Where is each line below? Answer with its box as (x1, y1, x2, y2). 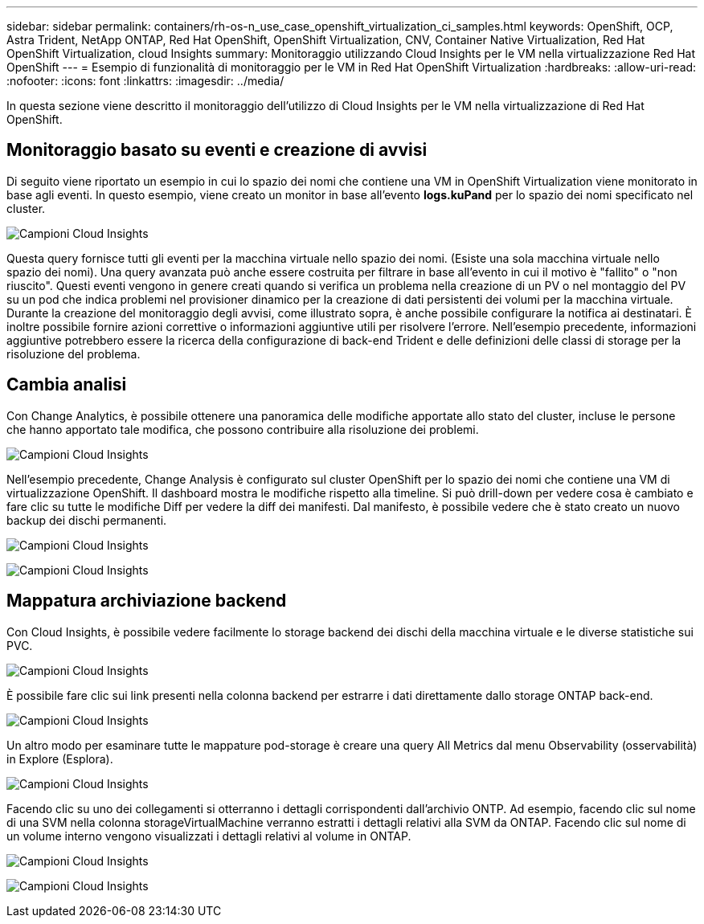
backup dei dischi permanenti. (6, 513, 167, 527)
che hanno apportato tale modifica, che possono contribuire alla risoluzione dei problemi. (6, 422, 479, 436)
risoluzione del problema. (6, 346, 141, 361)
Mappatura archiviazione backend (6, 591, 287, 611)
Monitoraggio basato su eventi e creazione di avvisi (6, 140, 428, 161)
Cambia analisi (6, 374, 127, 395)
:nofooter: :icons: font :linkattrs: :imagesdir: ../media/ (6, 74, 284, 88)
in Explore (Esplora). (6, 751, 113, 766)
